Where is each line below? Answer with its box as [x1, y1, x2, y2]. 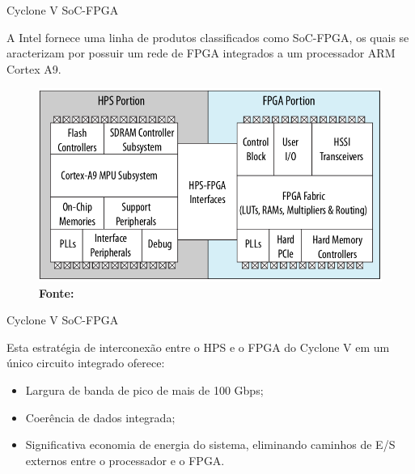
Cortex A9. [6, 60, 61, 77]
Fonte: [39, 284, 74, 301]
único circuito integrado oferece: [6, 354, 165, 371]
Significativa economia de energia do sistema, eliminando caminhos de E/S [25, 436, 396, 453]
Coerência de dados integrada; [25, 408, 176, 425]
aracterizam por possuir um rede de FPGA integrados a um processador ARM [6, 44, 396, 61]
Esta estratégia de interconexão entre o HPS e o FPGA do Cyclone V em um [6, 338, 390, 355]
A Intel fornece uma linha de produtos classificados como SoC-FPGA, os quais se [6, 28, 409, 45]
